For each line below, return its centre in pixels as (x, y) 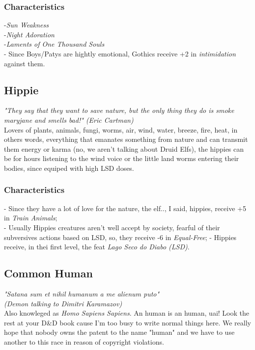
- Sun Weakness (26, 25)
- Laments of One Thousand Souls (54, 44)
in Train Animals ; (31, 218)
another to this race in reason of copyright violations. (84, 341)
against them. (25, 63)
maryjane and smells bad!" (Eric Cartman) (69, 120)
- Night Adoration (29, 34)
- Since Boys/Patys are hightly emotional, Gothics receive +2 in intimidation (120, 54)
